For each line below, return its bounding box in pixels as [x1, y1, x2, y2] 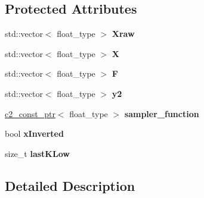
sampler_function [124, 107, 199, 120]
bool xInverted [5, 127, 64, 140]
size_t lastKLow [5, 147, 70, 159]
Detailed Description [5, 176, 135, 194]
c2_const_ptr [5, 107, 55, 120]
